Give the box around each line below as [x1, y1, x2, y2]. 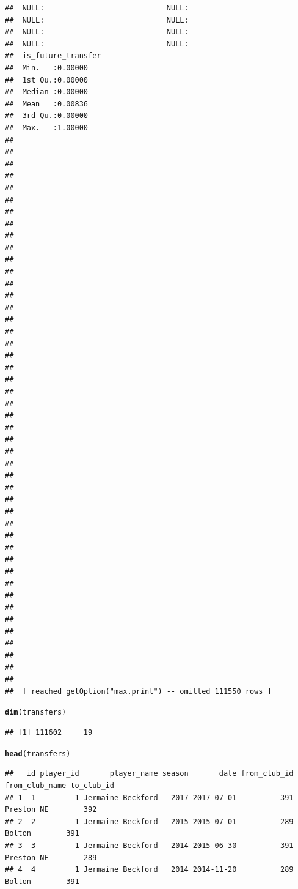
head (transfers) [5, 749, 71, 758]
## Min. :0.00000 [5, 63, 89, 72]
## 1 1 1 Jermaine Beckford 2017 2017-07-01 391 [5, 793, 294, 802]
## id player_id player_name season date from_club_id [5, 769, 294, 778]
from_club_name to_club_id [5, 781, 114, 790]
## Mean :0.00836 [5, 99, 89, 108]
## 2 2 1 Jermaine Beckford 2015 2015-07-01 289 [5, 817, 294, 826]
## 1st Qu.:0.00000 [5, 75, 89, 84]
